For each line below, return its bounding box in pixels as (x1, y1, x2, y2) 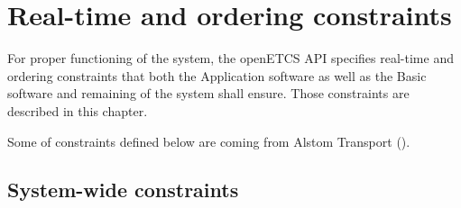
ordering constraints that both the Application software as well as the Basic (7, 66, 427, 85)
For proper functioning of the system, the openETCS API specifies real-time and (7, 49, 454, 68)
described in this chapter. (7, 101, 148, 120)
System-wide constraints (7, 176, 239, 203)
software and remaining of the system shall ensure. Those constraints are (7, 84, 410, 103)
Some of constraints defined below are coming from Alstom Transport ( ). (7, 131, 410, 150)
